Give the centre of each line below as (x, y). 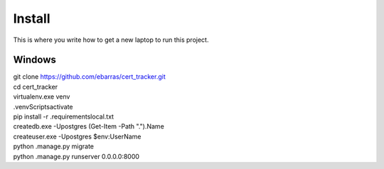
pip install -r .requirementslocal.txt (63, 116)
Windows (34, 60)
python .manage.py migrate (53, 146)
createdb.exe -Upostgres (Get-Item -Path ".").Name (89, 126)
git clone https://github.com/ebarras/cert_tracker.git (90, 77)
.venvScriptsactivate (43, 107)
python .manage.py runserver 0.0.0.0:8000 (76, 156)
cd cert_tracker (36, 87)
